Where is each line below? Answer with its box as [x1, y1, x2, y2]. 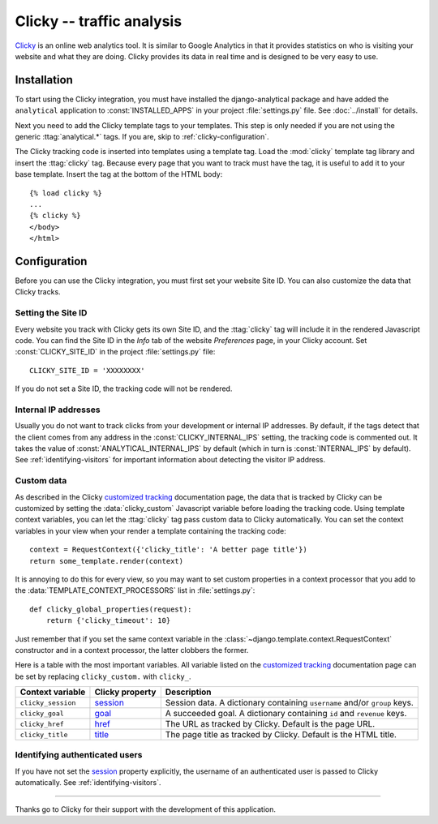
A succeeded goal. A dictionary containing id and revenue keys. [165, 708, 407, 719]
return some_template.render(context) [29, 556, 184, 565]
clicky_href [19, 719, 64, 728]
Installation [15, 73, 73, 87]
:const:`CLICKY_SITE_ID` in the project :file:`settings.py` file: [15, 347, 216, 357]
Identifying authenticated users [15, 749, 143, 761]
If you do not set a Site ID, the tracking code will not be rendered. [15, 384, 233, 393]
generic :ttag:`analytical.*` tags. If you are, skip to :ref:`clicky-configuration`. [15, 132, 269, 142]
